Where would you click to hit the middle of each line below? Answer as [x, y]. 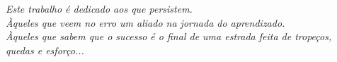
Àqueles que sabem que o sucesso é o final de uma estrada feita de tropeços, [169, 36]
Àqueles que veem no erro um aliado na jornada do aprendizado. [145, 22]
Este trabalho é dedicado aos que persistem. [99, 8]
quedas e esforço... [45, 50]
